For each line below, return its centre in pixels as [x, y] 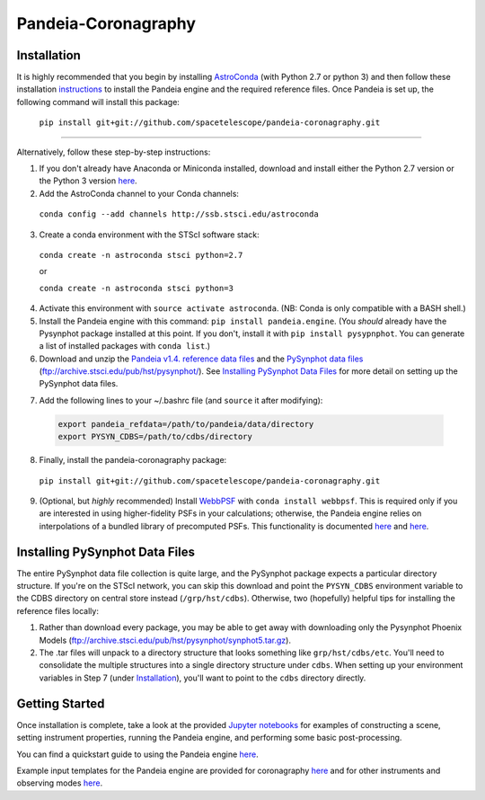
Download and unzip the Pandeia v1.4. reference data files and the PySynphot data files [201, 359]
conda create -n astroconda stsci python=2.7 [141, 255]
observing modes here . [60, 783]
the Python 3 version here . [88, 181]
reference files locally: [57, 610]
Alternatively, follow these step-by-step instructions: [114, 152]
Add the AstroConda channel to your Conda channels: [139, 193]
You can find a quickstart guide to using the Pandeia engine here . [138, 754]
